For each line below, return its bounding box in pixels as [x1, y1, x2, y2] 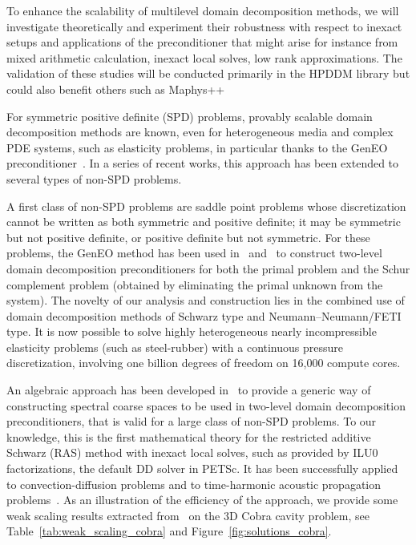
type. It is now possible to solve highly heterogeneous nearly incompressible [6, 323, 377, 340]
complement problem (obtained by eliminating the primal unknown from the [6, 276, 383, 293]
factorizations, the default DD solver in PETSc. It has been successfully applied [6, 460, 398, 477]
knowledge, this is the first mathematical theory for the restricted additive [6, 428, 371, 445]
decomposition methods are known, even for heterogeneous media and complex [6, 123, 394, 140]
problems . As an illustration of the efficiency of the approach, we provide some [6, 491, 398, 508]
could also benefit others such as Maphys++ [6, 80, 225, 97]
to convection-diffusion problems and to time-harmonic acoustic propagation [6, 475, 382, 492]
